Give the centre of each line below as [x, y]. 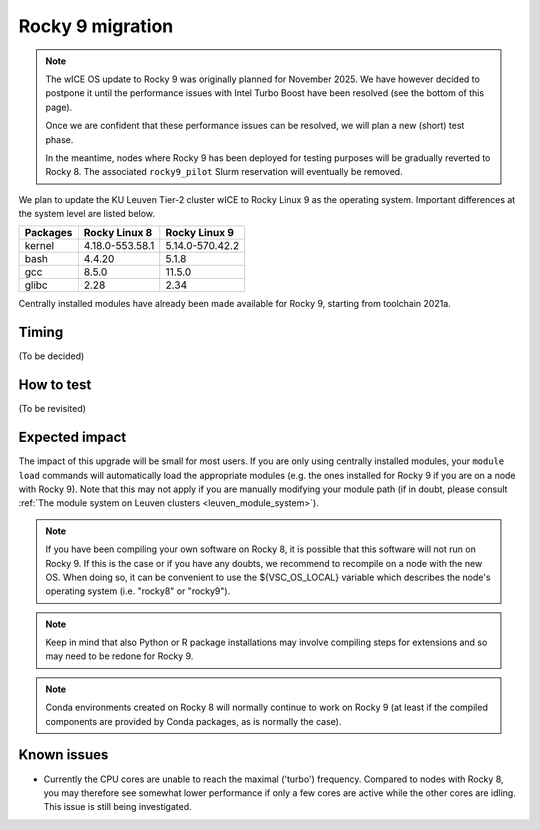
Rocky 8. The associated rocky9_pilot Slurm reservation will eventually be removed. [224, 172]
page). [59, 107]
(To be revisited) [52, 409]
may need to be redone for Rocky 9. [119, 656]
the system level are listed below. [86, 214]
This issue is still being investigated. [117, 807]
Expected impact [72, 437]
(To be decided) [51, 356]
